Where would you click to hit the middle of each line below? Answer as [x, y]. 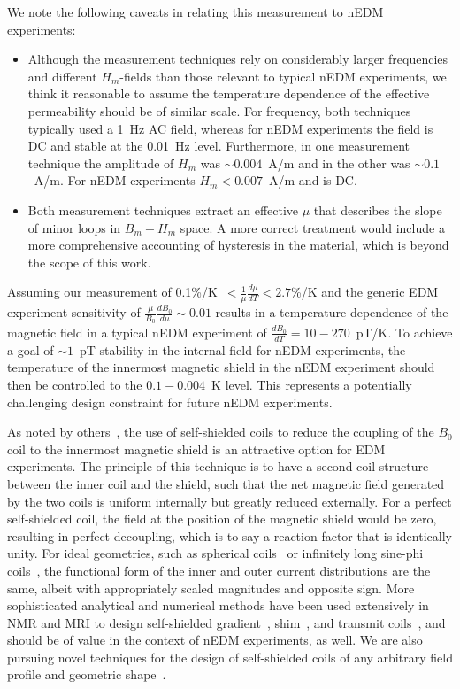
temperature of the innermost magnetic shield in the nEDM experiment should [221, 367]
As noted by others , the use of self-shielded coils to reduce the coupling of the [221, 432]
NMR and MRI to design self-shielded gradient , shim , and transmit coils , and [226, 622]
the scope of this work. [89, 262]
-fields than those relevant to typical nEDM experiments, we [283, 76]
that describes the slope [378, 209]
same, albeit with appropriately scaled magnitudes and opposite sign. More [211, 588]
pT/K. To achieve [404, 332]
